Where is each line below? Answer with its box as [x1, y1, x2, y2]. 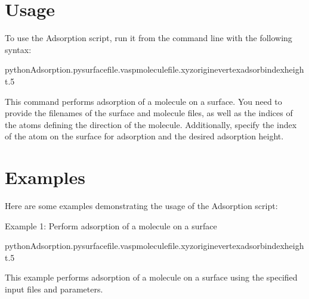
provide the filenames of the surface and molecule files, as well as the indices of [5, 107, 293, 119]
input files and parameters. [5, 282, 103, 295]
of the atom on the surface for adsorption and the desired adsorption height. [5, 130, 284, 142]
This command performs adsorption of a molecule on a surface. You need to [5, 95, 282, 107]
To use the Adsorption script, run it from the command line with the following [5, 32, 292, 44]
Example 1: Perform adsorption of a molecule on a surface [5, 219, 217, 232]
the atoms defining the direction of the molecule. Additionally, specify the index [5, 118, 297, 130]
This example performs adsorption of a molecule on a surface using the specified [5, 271, 298, 284]
